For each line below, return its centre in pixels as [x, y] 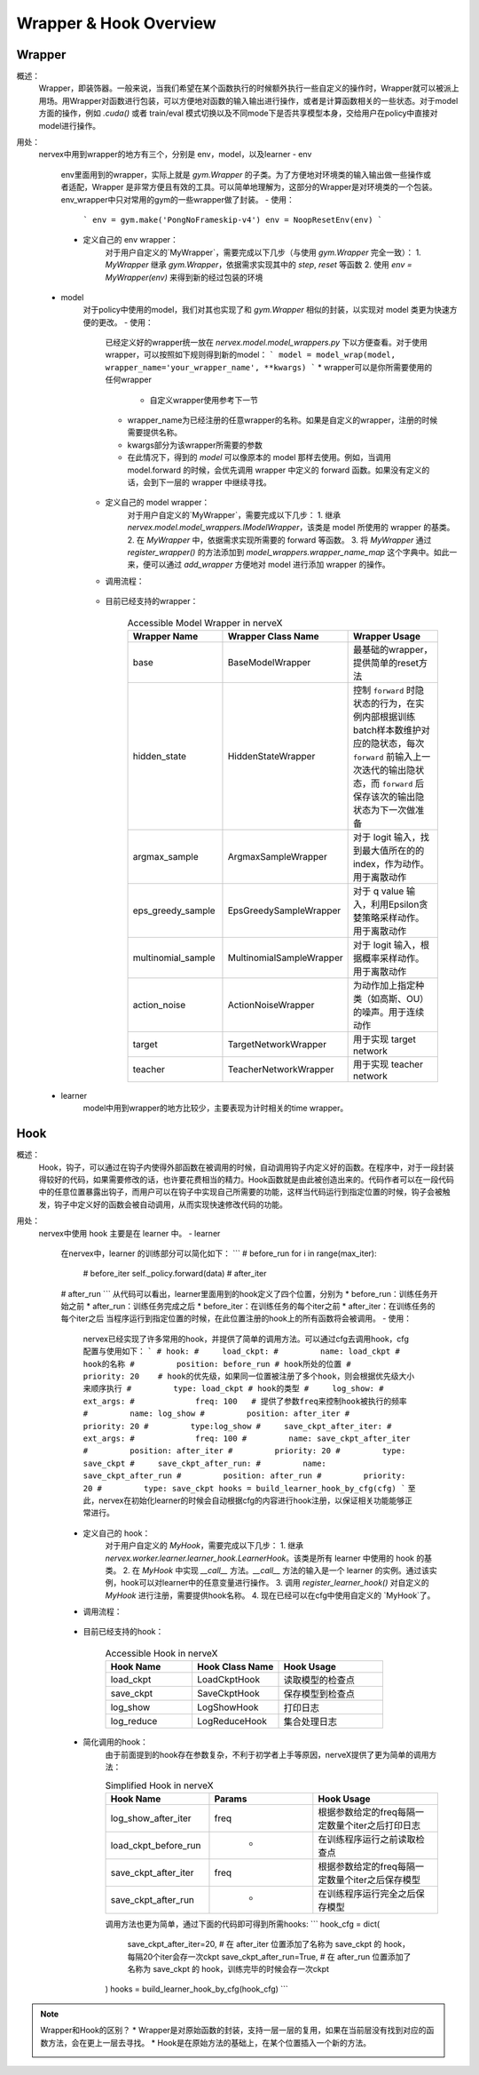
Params [231, 1799]
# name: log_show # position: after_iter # [216, 1414]
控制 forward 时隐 [389, 690]
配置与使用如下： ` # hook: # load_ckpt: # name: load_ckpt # [242, 1351]
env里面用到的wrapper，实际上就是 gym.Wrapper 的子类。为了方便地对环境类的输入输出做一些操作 [242, 174]
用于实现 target [384, 1039]
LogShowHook [228, 1707]
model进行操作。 [70, 125]
